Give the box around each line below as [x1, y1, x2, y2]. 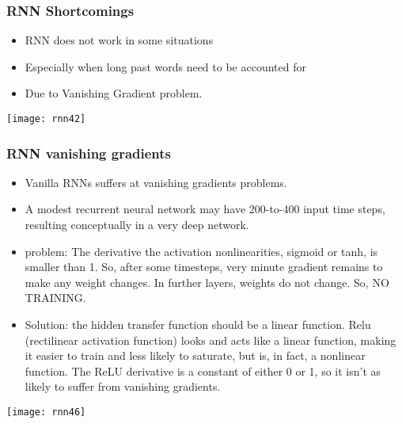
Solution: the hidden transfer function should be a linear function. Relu [25, 316, 371, 333]
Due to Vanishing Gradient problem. [25, 85, 203, 101]
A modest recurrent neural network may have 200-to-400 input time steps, [25, 201, 385, 217]
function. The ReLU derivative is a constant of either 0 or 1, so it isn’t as [25, 362, 381, 379]
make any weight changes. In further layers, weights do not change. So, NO [25, 273, 389, 290]
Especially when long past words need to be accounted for [25, 58, 306, 74]
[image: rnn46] [6, 407, 86, 418]
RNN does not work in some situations [25, 32, 214, 48]
